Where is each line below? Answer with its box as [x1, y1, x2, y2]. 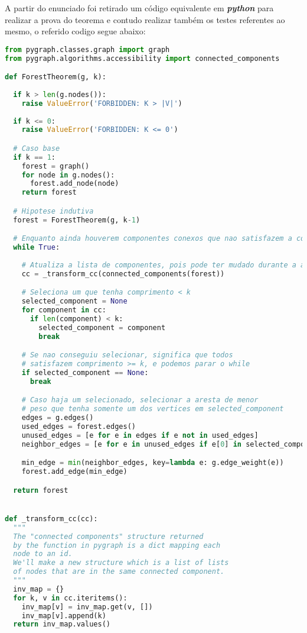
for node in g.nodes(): [21, 170, 115, 179]
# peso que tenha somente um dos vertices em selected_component [21, 405, 284, 414]
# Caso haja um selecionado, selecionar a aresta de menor [21, 396, 259, 405]
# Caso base [13, 144, 60, 153]
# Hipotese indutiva [13, 206, 94, 215]
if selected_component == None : [21, 368, 149, 377]
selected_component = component [38, 323, 166, 332]
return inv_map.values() [13, 620, 110, 629]
